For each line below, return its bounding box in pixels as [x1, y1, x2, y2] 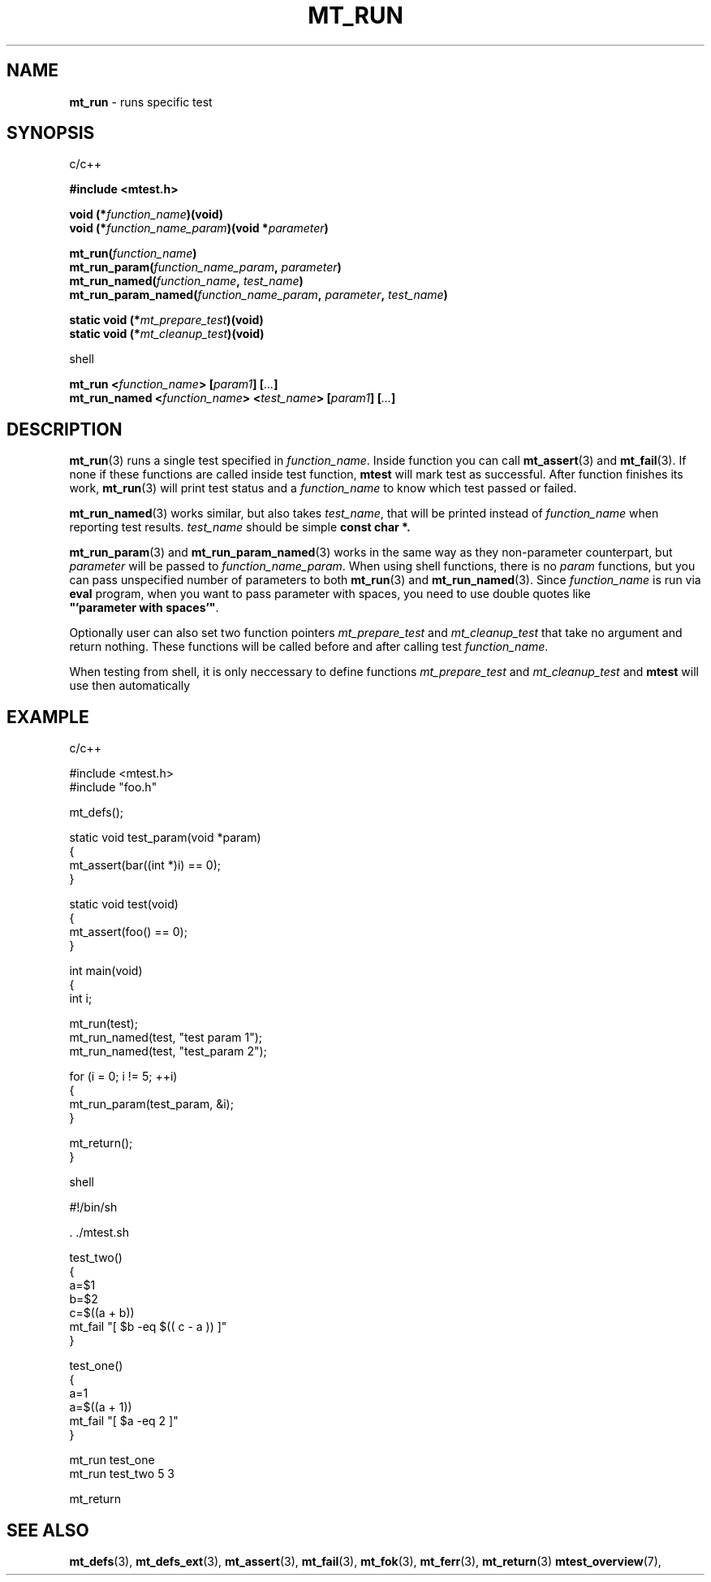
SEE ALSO [6, 1519, 89, 1541]
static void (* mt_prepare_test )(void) [69, 313, 264, 327]
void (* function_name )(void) [69, 207, 224, 222]
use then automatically [69, 678, 191, 693]
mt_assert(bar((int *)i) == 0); [69, 858, 222, 873]
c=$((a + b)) [69, 1306, 135, 1320]
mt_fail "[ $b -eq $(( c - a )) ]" [69, 1320, 227, 1334]
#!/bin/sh [69, 1200, 118, 1215]
